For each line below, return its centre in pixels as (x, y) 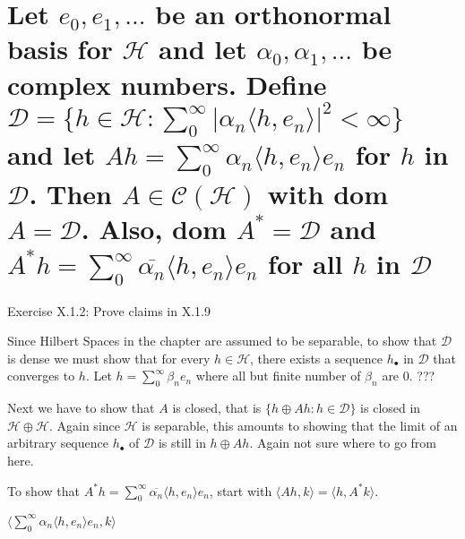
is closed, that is (217, 408)
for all (306, 264)
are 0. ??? (409, 376)
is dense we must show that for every (109, 358)
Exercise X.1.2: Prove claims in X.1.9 (109, 310)
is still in (182, 443)
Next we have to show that (81, 408)
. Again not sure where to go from (343, 443)
